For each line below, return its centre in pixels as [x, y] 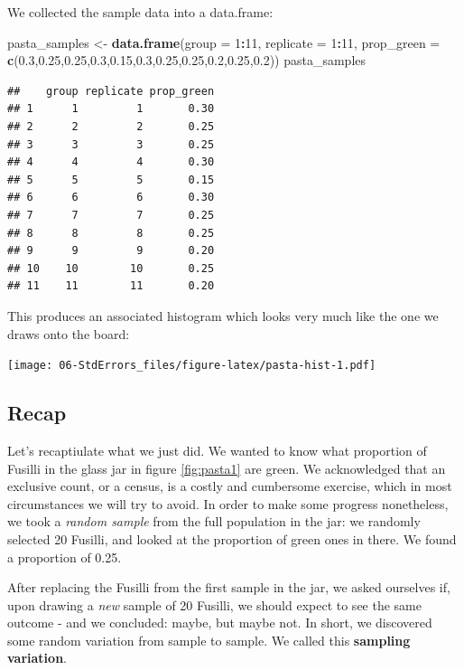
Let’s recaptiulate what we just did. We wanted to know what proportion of [217, 450]
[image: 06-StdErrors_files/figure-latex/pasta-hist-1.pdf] [192, 366]
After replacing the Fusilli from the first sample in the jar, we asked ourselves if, [229, 587]
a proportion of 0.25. [65, 557]
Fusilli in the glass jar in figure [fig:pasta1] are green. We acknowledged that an [227, 468]
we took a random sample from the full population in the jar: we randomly [214, 521]
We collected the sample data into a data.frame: [140, 12]
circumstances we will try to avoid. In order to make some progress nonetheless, [228, 503]
